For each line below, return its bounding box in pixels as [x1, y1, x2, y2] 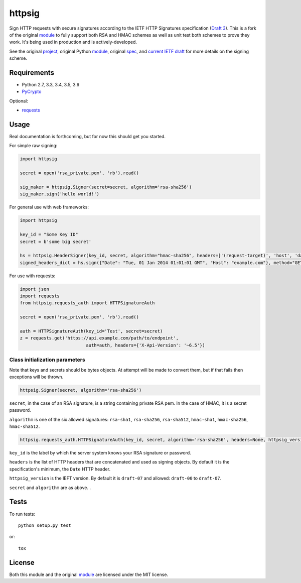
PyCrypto [22, 88, 42, 95]
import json [20, 286, 50, 292]
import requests [20, 293, 60, 299]
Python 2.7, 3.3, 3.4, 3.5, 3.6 [22, 82, 80, 88]
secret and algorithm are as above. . [9, 485, 91, 491]
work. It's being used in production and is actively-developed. [9, 39, 137, 45]
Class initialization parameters [9, 357, 85, 364]
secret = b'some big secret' [20, 239, 92, 245]
